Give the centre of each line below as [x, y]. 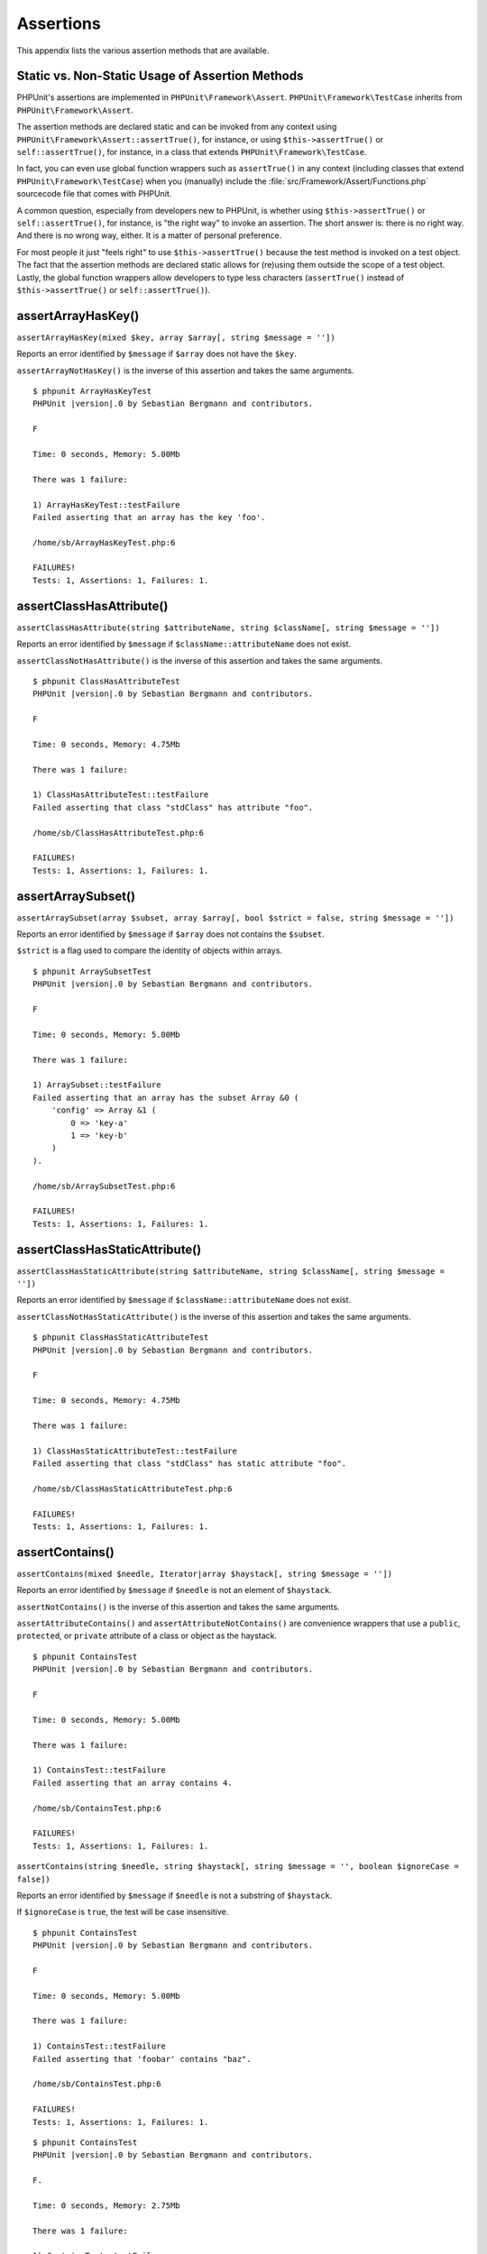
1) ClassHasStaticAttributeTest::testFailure [135, 1451]
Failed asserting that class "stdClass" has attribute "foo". [173, 807]
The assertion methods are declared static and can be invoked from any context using [177, 127]
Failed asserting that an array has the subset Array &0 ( [166, 1097]
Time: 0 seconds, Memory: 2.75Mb [106, 2205]
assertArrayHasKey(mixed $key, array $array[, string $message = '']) [176, 337]
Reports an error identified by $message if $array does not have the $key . [156, 354]
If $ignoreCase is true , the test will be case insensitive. [123, 1912]
